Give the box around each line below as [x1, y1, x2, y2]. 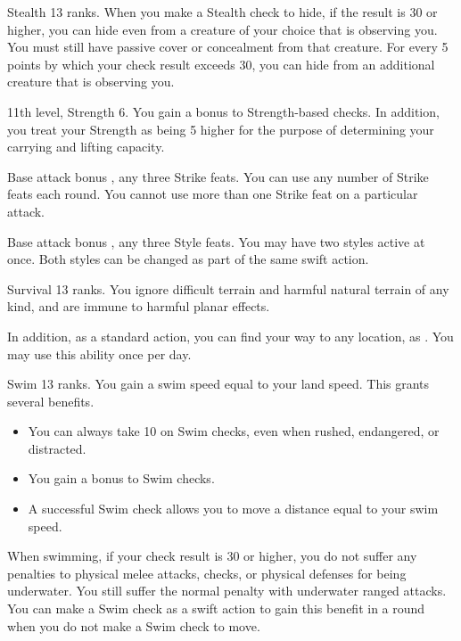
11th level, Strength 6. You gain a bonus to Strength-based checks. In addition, [7, 102, 440, 120]
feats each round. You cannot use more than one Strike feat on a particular [7, 185, 418, 203]
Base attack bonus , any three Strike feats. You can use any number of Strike [7, 167, 429, 185]
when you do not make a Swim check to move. [7, 616, 260, 635]
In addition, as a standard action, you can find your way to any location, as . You [7, 326, 454, 345]
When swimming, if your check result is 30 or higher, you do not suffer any [7, 546, 417, 565]
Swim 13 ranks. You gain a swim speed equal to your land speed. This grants [7, 374, 430, 393]
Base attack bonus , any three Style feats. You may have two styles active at [7, 232, 425, 251]
